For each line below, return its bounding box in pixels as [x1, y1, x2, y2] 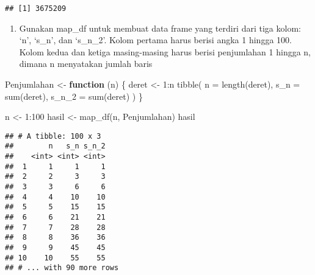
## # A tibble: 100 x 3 [5, 131, 101, 141]
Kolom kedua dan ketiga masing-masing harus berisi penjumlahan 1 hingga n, [19, 45, 311, 58]
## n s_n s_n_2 [5, 142, 106, 151]
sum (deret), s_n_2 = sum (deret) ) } [5, 89, 143, 102]
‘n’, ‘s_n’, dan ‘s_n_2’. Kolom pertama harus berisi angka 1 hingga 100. [19, 33, 292, 46]
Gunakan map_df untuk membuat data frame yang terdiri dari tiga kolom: [19, 21, 301, 34]
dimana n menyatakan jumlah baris [19, 57, 153, 70]
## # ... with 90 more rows [5, 263, 119, 273]
